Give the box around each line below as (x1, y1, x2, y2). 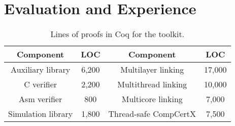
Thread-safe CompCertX (108, 108, 196, 120)
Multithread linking (117, 78, 187, 90)
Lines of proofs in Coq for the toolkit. (50, 28, 185, 40)
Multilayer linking (120, 64, 184, 76)
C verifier (24, 78, 57, 90)
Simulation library (8, 108, 73, 120)
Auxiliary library (11, 64, 71, 76)
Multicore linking (121, 93, 183, 105)
